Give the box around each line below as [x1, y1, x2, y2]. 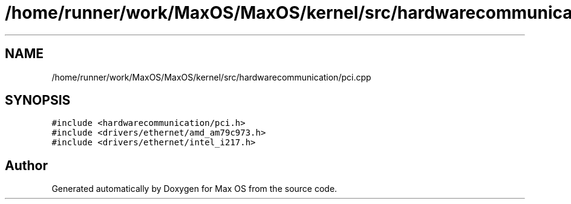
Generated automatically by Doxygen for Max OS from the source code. [51, 183, 338, 194]
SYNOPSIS [5, 93, 71, 108]
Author [5, 157, 48, 173]
